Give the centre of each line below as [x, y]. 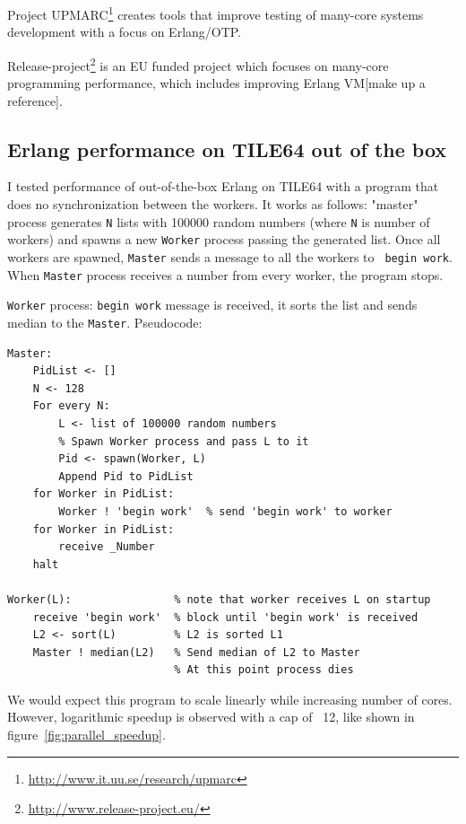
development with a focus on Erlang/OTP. [125, 32]
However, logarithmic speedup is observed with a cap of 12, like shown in [211, 717]
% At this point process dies [264, 670]
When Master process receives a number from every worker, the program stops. [225, 274]
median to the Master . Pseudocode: [105, 322]
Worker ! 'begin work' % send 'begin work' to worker [225, 511]
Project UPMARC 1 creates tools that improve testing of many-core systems [216, 13]
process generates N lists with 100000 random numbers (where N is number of [219, 221]
